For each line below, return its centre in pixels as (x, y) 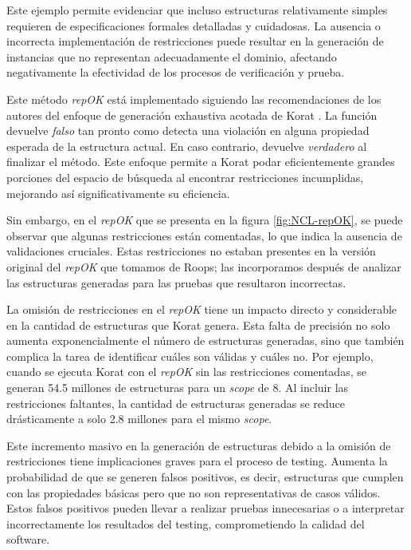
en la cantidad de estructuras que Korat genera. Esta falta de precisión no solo (198, 324)
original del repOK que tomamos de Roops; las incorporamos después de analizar (204, 266)
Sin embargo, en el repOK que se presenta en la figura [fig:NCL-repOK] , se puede (205, 220)
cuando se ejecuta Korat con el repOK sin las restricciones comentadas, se (186, 372)
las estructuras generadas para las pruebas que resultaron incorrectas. (176, 282)
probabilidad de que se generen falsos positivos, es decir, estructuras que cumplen (205, 477)
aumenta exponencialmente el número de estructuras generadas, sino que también (205, 340)
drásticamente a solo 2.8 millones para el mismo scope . (139, 419)
